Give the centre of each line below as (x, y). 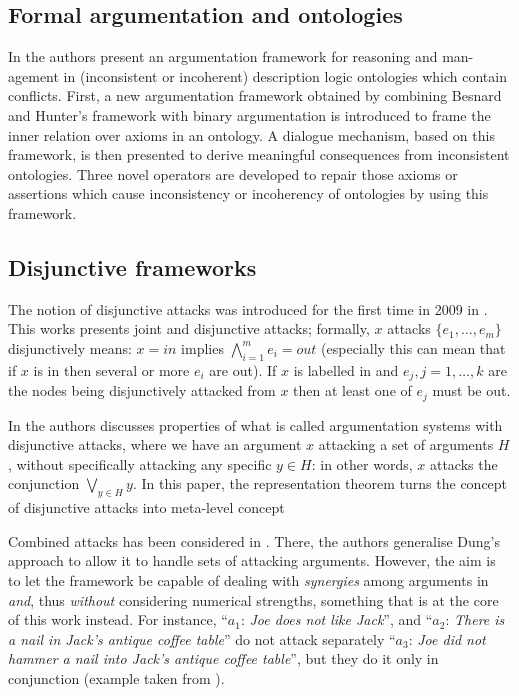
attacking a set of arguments (406, 444)
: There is (475, 619)
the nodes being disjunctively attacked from (142, 390)
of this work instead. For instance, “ (118, 619)
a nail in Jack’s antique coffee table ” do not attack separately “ (202, 638)
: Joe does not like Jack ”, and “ (336, 619)
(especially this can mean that (413, 347)
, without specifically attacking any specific (140, 463)
